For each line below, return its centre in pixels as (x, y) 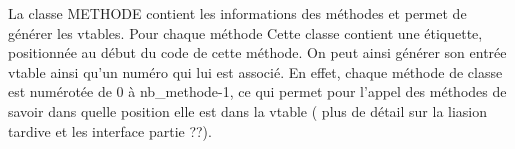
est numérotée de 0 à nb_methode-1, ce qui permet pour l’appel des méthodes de (257, 91)
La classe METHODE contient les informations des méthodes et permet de (237, 13)
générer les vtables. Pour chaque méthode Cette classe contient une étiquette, (245, 32)
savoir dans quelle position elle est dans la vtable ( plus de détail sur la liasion (248, 110)
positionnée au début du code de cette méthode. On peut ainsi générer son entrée (257, 52)
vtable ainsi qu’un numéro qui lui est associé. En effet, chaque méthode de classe (255, 71)
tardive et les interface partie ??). (110, 130)
